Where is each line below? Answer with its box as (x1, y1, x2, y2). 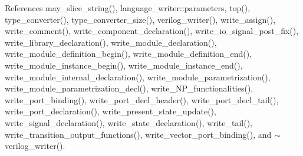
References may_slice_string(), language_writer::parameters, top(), (5, 2, 251, 13)
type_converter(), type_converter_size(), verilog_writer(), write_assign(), (5, 13, 276, 25)
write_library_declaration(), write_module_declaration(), (5, 36, 217, 48)
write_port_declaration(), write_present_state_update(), (5, 105, 216, 117)
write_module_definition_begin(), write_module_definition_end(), (5, 48, 252, 60)
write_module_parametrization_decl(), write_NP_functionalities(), (5, 82, 253, 94)
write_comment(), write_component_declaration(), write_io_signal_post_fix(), (5, 25, 299, 37)
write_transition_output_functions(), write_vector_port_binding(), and (5, 128, 272, 140)
